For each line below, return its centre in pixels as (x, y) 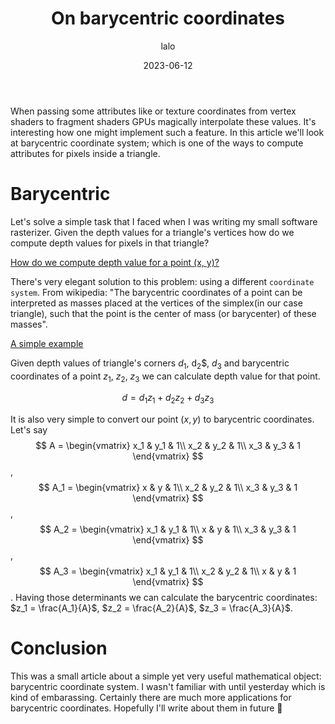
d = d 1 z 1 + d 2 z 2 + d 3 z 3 (168, 399)
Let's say (29, 430)
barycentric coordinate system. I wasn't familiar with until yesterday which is (168, 687)
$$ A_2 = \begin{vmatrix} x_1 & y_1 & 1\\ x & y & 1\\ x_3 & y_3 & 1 (168, 529)
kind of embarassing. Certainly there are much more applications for (151, 698)
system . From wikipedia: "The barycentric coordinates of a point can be (156, 292)
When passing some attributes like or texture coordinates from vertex (153, 111)
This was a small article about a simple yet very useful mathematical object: (166, 676)
